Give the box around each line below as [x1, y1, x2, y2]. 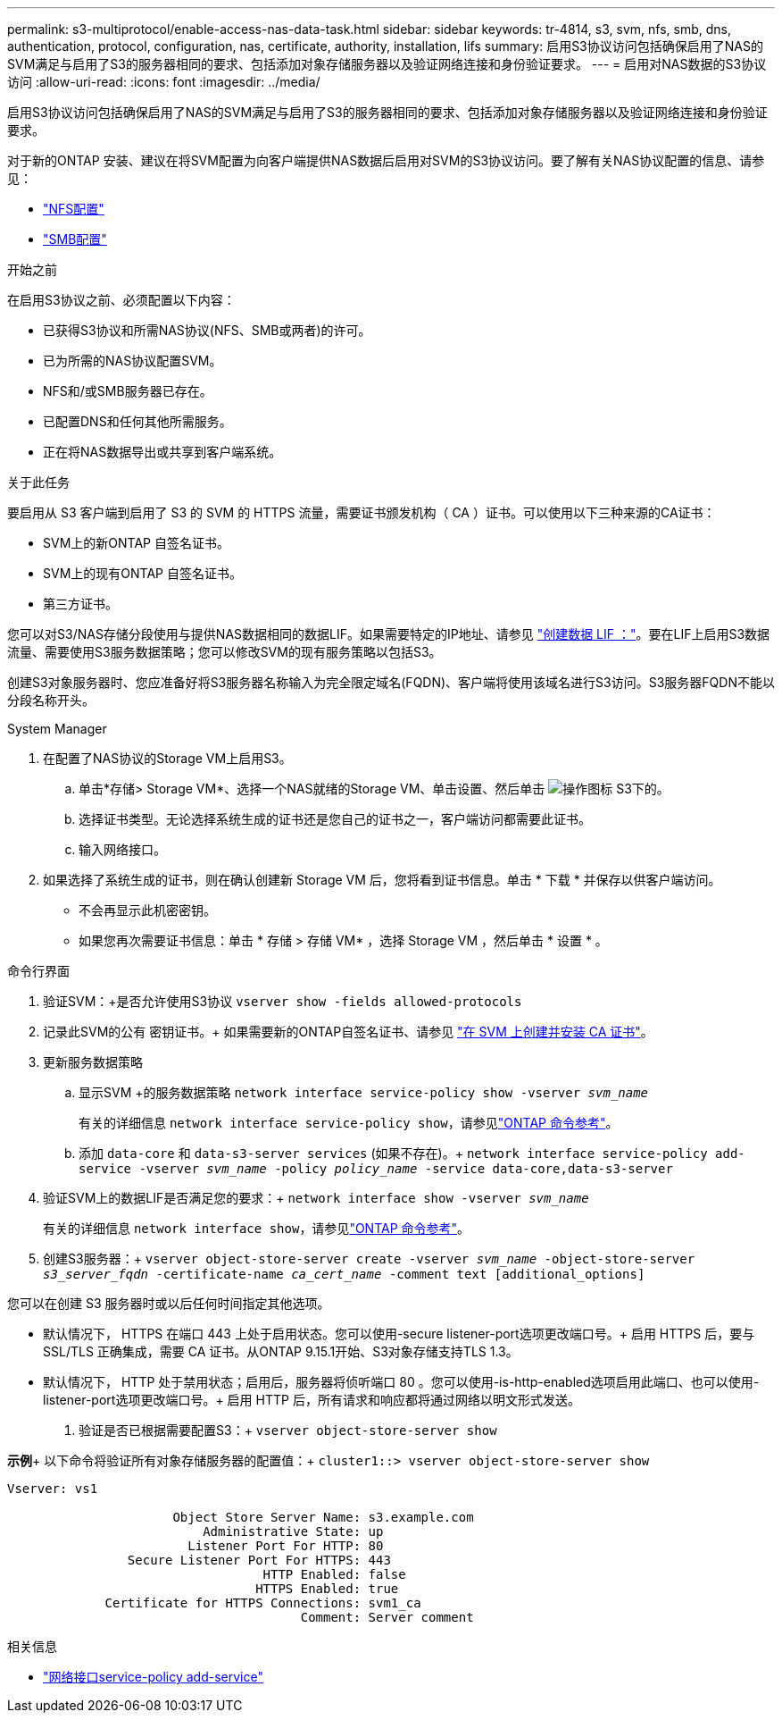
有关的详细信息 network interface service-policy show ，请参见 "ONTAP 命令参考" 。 [79, 1115, 619, 1130]
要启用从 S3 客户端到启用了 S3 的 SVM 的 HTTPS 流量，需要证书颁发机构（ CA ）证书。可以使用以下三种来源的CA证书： [7, 505, 716, 520]
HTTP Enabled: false [262, 1567, 406, 1582]
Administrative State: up [203, 1524, 384, 1539]
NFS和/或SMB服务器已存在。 [43, 383, 212, 399]
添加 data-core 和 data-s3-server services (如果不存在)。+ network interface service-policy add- [79, 1145, 745, 1161]
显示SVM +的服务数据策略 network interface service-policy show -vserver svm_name [79, 1085, 649, 1100]
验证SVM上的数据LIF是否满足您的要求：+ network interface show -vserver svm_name [43, 1190, 589, 1205]
